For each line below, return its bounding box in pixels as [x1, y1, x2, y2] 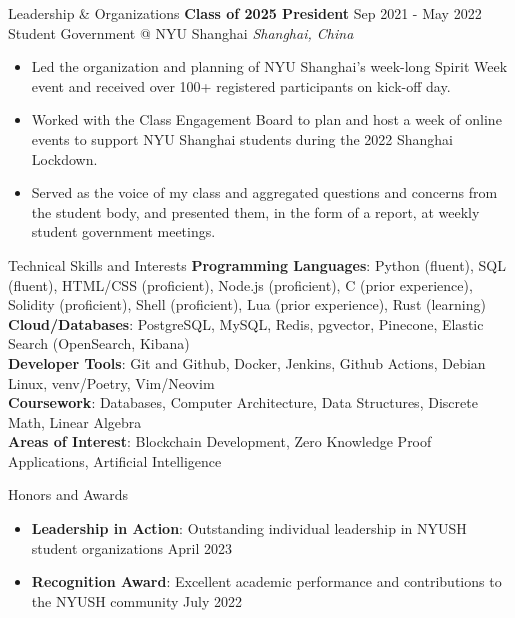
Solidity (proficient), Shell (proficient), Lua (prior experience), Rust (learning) [8, 294, 486, 315]
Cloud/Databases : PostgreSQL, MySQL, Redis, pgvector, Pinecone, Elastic [8, 313, 484, 334]
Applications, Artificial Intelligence [8, 450, 222, 471]
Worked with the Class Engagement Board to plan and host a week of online [31, 109, 502, 130]
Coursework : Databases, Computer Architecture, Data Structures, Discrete [8, 392, 478, 413]
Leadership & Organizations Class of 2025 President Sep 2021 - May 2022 [8, 3, 482, 23]
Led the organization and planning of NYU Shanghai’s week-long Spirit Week [31, 56, 508, 77]
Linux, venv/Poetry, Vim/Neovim [8, 372, 215, 393]
